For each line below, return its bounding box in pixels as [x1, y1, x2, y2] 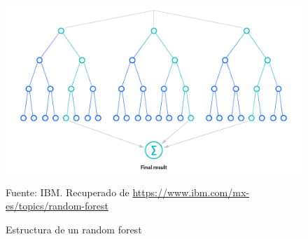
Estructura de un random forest [6, 221, 142, 236]
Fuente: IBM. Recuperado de [6, 184, 129, 199]
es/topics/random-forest [6, 198, 108, 213]
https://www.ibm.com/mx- [132, 184, 249, 199]
